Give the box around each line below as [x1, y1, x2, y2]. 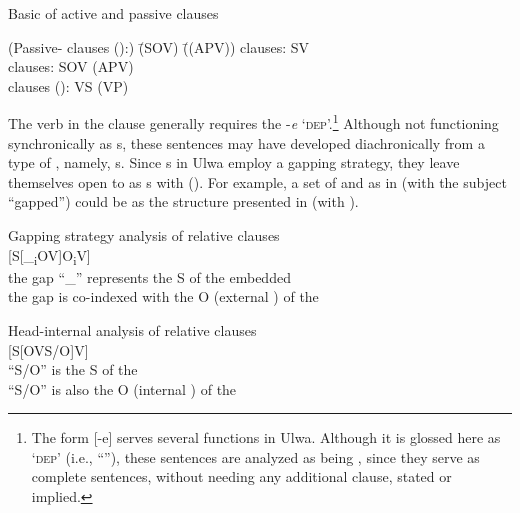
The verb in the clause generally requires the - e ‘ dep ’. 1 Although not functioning [8, 110, 499, 134]
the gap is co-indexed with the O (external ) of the [8, 286, 319, 307]
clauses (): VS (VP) [8, 75, 129, 96]
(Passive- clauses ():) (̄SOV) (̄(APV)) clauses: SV [8, 36, 310, 57]
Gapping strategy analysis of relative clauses [8, 225, 280, 245]
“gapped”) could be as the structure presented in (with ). [8, 191, 359, 212]
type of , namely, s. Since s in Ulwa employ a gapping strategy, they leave [8, 152, 460, 173]
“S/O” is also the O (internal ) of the [8, 378, 237, 399]
